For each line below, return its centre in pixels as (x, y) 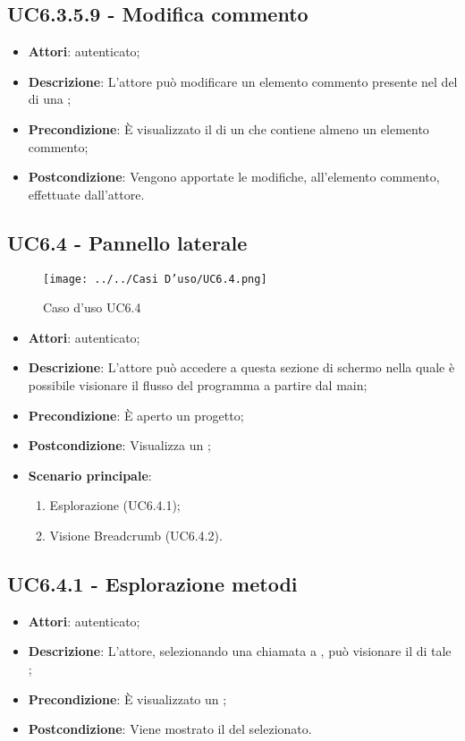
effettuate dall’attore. (86, 194)
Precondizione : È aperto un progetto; (136, 415)
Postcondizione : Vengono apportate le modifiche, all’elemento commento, (234, 177)
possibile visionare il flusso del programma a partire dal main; (198, 385)
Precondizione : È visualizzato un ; (127, 698)
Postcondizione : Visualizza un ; (119, 445)
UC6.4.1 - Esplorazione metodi (152, 583)
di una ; (50, 99)
